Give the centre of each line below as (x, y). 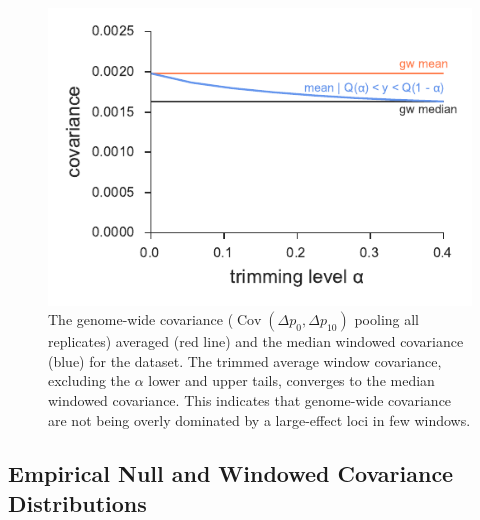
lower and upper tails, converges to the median (291, 380)
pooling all (387, 319)
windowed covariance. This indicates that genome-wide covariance (250, 399)
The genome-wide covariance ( (141, 319)
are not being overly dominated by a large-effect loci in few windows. (259, 419)
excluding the (89, 380)
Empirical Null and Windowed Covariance (231, 473)
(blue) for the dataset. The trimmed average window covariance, (245, 360)
